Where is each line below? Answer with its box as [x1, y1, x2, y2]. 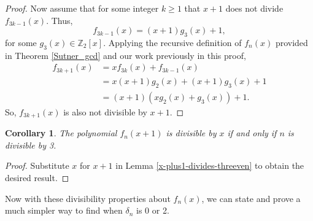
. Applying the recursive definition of [103, 36, 242, 48]
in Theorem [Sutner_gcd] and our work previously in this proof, [5, 48, 246, 61]
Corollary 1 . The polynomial [5, 126, 117, 139]
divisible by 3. [5, 138, 56, 151]
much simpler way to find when [5, 204, 123, 217]
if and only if [227, 126, 277, 139]
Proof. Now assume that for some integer [5, 2, 159, 14]
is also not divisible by [63, 105, 147, 118]
